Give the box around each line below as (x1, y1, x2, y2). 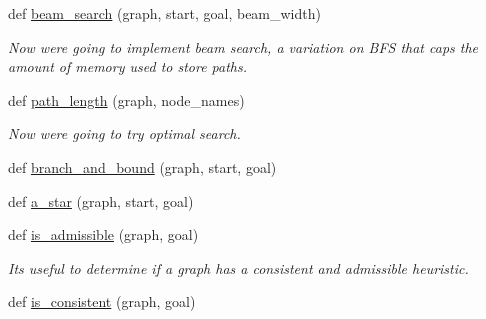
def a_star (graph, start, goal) (8, 190, 194, 211)
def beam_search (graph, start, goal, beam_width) (8, 3, 321, 23)
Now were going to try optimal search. (8, 123, 241, 144)
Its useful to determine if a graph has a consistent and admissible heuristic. (8, 257, 469, 278)
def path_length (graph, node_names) (8, 89, 245, 110)
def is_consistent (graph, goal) (8, 291, 196, 312)
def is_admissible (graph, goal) (8, 224, 199, 245)
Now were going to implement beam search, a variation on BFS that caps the (8, 36, 479, 57)
